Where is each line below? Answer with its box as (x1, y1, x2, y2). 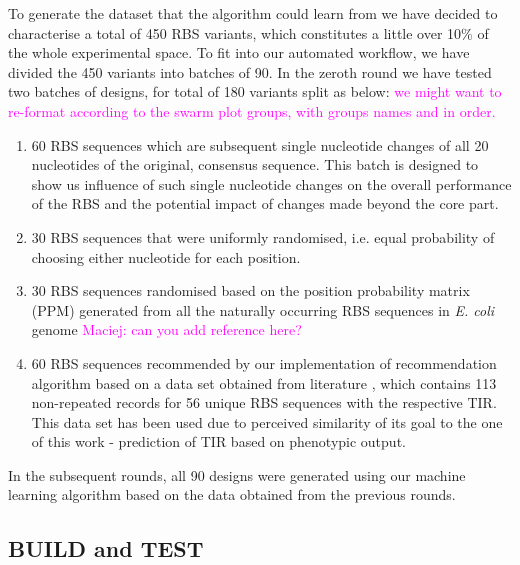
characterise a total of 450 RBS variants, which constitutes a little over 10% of (8, 22, 489, 43)
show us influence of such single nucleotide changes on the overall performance (31, 173, 512, 194)
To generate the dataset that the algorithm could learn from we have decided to (8, 3, 498, 23)
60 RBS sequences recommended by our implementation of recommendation (31, 352, 497, 373)
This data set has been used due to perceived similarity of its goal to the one (31, 411, 503, 432)
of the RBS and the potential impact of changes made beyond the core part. (31, 193, 499, 214)
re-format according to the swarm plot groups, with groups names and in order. (8, 100, 496, 121)
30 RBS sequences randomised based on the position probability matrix (31, 280, 470, 301)
